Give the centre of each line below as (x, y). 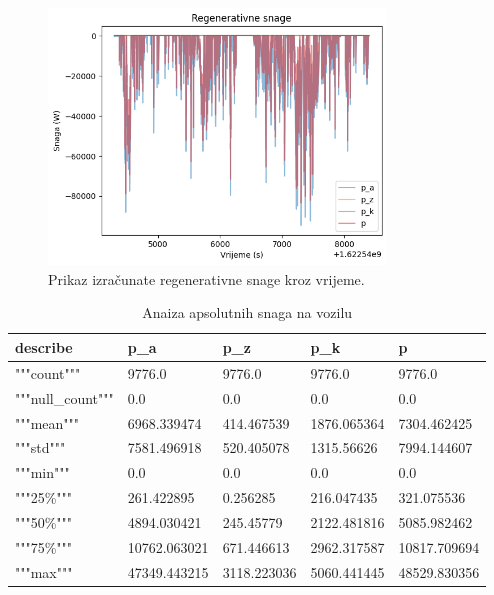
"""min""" (42, 472)
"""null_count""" (64, 397)
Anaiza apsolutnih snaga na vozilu (247, 312)
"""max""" (44, 571)
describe (44, 346)
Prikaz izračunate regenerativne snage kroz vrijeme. (206, 278)
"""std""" (40, 447)
